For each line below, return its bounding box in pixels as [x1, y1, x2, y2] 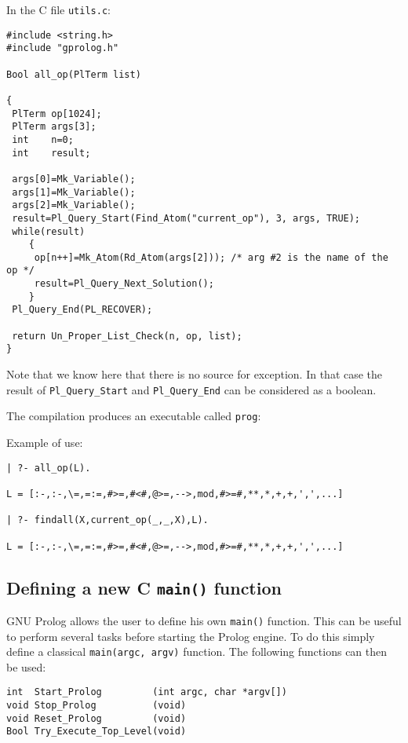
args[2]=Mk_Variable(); [12, 199, 136, 211]
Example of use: [6, 434, 83, 450]
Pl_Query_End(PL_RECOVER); [12, 304, 153, 316]
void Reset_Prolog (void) [6, 712, 187, 724]
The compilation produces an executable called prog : [6, 408, 261, 424]
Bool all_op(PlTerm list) [6, 68, 141, 80]
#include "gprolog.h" [6, 42, 119, 54]
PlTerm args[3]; [12, 121, 97, 133]
